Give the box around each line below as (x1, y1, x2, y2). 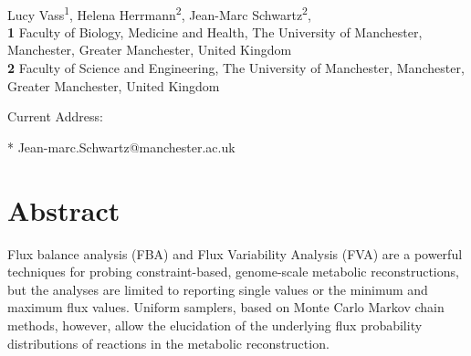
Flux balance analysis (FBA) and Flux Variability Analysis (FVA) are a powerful (7, 244, 463, 263)
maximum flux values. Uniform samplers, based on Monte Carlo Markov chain (7, 298, 445, 317)
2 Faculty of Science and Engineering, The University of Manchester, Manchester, (7, 58, 465, 78)
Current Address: (7, 107, 103, 126)
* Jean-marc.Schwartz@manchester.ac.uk (7, 137, 235, 156)
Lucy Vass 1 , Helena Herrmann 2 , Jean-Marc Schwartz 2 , (7, 2, 311, 24)
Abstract (7, 191, 120, 228)
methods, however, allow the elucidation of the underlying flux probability (7, 315, 423, 334)
